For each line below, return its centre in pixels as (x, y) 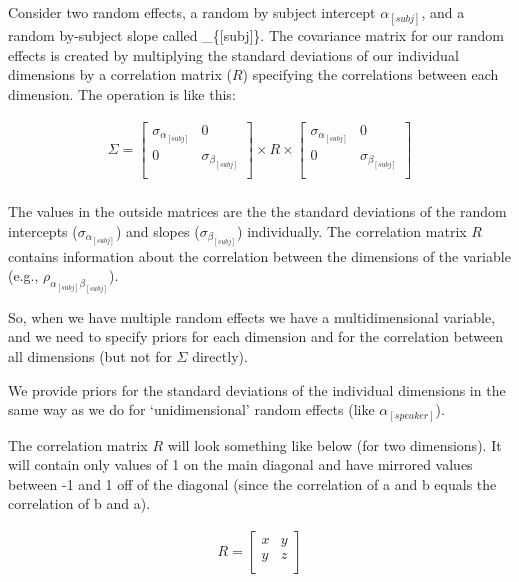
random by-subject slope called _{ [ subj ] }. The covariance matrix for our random (256, 35)
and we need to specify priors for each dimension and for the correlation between (256, 336)
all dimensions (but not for (90, 356)
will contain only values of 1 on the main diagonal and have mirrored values (240, 464)
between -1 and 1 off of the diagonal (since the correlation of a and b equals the (252, 483)
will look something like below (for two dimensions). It (334, 444)
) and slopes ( (157, 230)
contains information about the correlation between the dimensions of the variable (259, 255)
